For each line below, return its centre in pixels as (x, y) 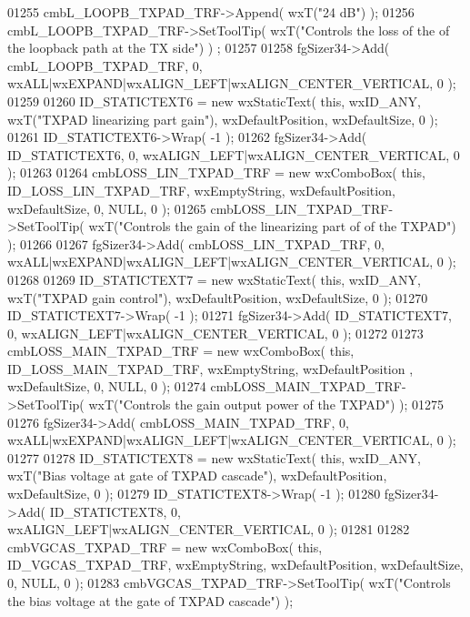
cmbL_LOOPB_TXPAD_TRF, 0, (105, 65)
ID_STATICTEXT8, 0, (115, 511)
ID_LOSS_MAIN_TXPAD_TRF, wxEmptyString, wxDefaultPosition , (210, 368)
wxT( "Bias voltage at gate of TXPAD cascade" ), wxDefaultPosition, (197, 475)
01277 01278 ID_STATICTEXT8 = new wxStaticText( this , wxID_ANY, (214, 457)
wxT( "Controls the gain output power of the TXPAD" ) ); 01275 (266, 405)
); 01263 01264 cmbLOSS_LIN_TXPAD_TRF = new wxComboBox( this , (216, 172)
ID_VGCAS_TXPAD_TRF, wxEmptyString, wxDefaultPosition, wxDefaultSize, (235, 565)
